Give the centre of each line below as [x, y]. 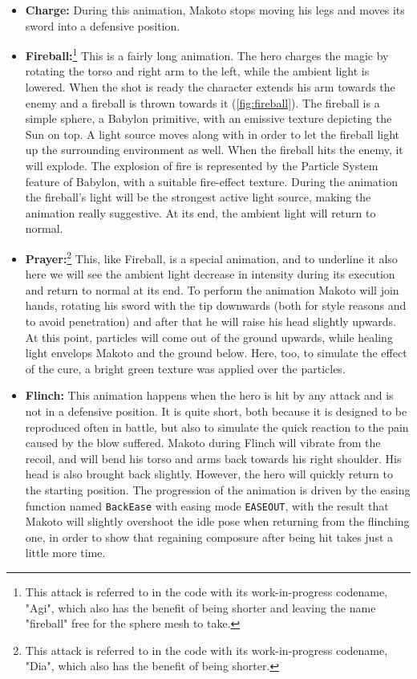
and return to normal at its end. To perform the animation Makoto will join [212, 289]
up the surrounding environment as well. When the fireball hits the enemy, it [214, 150]
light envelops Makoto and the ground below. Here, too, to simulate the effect [216, 353]
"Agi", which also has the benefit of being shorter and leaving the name [200, 607]
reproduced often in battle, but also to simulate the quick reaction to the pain [217, 427]
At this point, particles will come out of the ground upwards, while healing [209, 337]
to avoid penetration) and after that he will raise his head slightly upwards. [211, 321]
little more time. [65, 553]
